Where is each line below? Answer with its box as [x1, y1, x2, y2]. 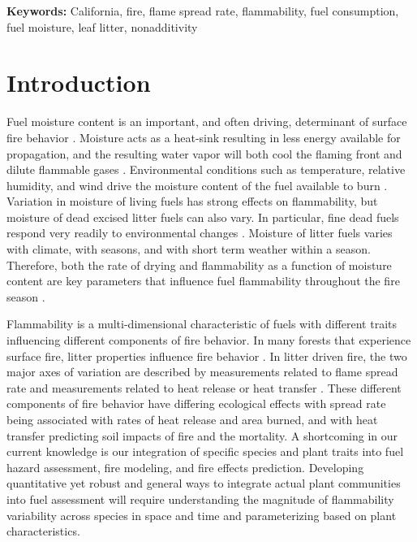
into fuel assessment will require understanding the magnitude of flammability [6, 490, 394, 507]
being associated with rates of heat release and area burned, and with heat [6, 411, 378, 427]
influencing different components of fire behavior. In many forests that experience [6, 332, 411, 349]
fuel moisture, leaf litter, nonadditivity [6, 18, 198, 35]
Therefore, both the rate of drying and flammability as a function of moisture [6, 256, 392, 273]
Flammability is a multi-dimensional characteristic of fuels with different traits [6, 315, 398, 332]
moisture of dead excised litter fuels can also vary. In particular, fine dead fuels [6, 208, 399, 225]
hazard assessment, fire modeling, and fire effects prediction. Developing [6, 458, 364, 475]
